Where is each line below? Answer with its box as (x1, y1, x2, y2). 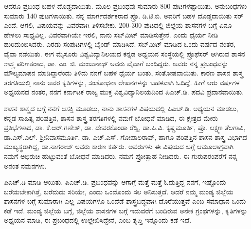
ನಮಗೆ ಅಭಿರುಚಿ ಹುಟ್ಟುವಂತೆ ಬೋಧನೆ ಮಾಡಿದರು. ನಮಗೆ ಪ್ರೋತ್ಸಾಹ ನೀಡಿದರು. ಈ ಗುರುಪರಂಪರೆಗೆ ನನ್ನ (4, 151, 237, 161)
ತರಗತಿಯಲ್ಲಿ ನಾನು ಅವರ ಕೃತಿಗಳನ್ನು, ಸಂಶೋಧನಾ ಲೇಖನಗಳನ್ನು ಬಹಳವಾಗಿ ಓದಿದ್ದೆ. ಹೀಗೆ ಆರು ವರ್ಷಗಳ (4, 77, 240, 87)
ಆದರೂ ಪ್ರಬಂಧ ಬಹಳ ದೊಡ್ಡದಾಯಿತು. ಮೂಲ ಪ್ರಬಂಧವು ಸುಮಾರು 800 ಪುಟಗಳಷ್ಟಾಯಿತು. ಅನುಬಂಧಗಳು (4, 1, 247, 11)
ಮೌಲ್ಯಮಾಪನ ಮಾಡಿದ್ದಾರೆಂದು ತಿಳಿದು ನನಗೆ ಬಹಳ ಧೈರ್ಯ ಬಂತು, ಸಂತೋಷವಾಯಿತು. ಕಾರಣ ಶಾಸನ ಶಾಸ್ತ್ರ (4, 68, 243, 78)
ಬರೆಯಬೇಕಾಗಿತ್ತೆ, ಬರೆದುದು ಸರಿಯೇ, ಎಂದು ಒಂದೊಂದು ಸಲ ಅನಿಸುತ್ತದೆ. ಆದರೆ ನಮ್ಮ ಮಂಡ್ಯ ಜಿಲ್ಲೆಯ (4, 186, 233, 196)
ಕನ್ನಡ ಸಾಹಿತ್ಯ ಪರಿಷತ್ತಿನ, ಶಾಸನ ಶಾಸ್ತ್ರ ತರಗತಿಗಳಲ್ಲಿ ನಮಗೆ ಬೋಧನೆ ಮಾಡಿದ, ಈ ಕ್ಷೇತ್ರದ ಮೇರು (4, 113, 218, 123)
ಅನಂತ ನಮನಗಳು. (4, 160, 47, 171)
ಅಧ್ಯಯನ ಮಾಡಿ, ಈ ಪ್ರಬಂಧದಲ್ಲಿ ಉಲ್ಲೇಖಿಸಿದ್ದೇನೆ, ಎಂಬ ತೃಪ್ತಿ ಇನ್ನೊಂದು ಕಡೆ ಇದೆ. (4, 215, 192, 225)
